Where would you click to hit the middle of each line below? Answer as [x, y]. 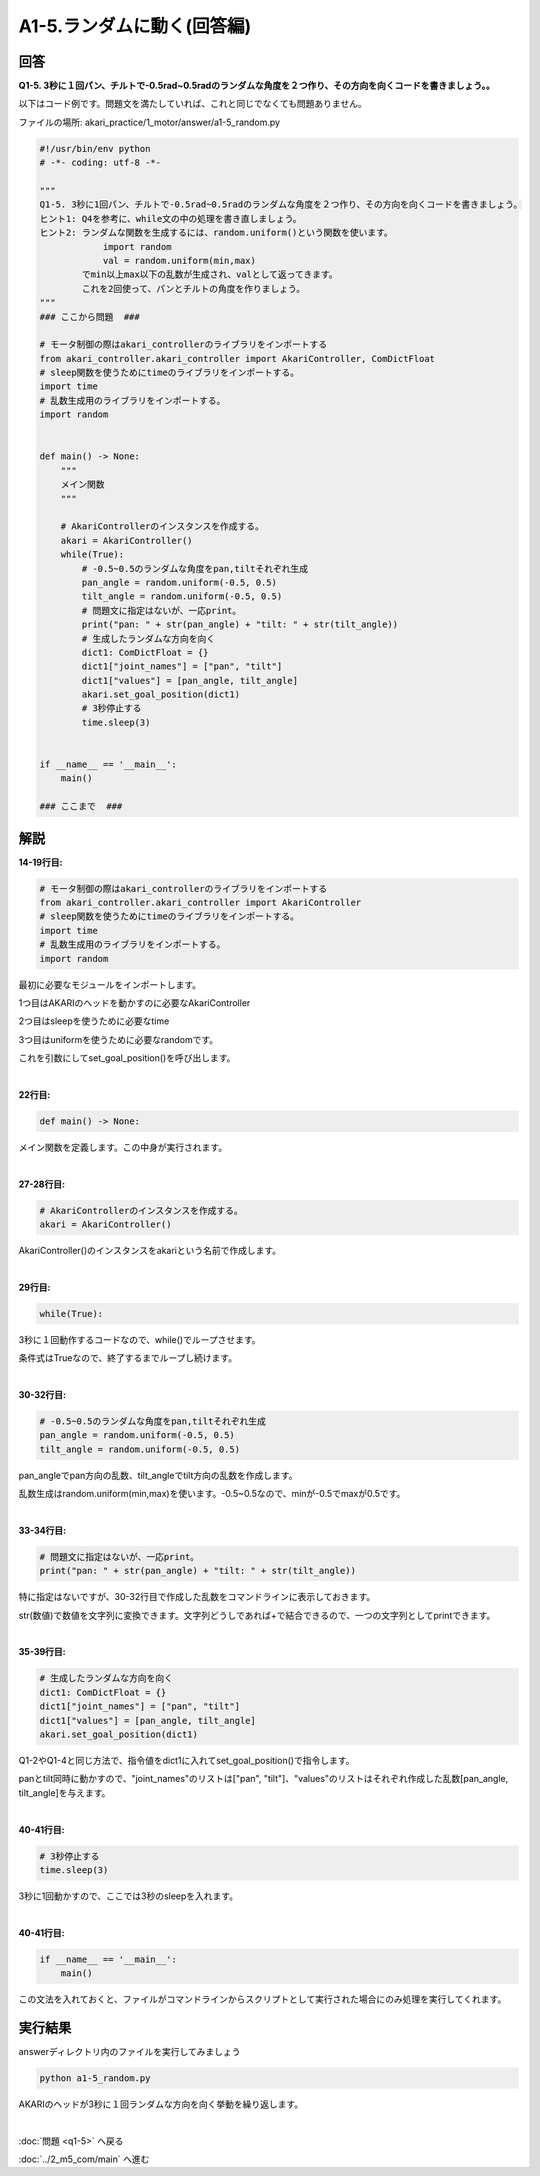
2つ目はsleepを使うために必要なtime [94, 1021]
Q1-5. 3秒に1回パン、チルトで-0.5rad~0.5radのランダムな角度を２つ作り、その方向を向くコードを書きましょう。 [281, 204]
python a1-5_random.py [95, 2078]
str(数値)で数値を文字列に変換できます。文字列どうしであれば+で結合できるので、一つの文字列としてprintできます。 [257, 1615]
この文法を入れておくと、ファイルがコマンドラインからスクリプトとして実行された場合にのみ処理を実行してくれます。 [262, 1999]
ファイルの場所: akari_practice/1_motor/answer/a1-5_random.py [149, 122]
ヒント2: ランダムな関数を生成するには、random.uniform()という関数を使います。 [216, 233]
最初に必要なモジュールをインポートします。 [110, 984]
